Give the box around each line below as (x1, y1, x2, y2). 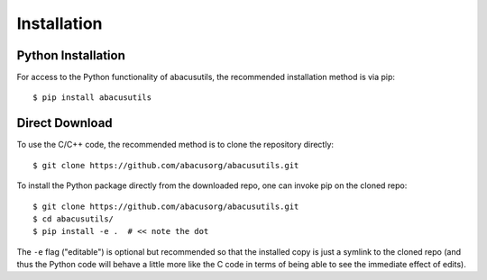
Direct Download (16, 115, 113, 131)
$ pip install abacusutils (32, 93, 152, 103)
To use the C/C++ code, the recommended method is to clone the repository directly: (16, 140, 334, 150)
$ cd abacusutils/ (32, 213, 115, 224)
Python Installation (16, 48, 125, 63)
